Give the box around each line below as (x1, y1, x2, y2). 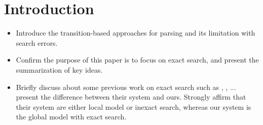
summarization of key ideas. (16, 64, 103, 75)
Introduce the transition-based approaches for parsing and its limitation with (16, 27, 255, 38)
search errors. (16, 37, 58, 48)
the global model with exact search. (16, 111, 127, 122)
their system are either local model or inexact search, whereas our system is (16, 101, 251, 112)
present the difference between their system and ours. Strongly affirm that (16, 91, 246, 102)
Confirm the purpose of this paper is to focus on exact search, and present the (16, 54, 259, 65)
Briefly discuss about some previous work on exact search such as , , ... (16, 81, 236, 92)
